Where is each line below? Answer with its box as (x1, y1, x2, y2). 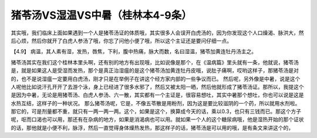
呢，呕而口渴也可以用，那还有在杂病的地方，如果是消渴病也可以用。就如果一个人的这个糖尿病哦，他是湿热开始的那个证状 (11, 116, 304, 123)
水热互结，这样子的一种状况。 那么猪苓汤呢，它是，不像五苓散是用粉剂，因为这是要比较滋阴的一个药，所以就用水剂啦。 (11, 99, 301, 106)
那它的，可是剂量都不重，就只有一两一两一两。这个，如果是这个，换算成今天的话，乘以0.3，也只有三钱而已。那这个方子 (11, 108, 302, 115)
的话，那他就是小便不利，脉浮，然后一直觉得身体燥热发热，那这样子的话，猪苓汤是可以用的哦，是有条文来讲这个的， (11, 124, 294, 131)
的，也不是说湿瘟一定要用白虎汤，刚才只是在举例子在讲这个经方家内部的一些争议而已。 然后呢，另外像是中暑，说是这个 (11, 75, 301, 82)
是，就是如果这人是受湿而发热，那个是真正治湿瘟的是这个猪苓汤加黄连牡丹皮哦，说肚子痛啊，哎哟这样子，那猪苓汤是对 (11, 67, 299, 74)
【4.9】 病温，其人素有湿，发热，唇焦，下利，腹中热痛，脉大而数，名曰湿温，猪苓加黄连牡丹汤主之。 (11, 48, 257, 55)
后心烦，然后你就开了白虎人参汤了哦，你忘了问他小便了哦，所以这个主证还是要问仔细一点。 (11, 37, 232, 44)
